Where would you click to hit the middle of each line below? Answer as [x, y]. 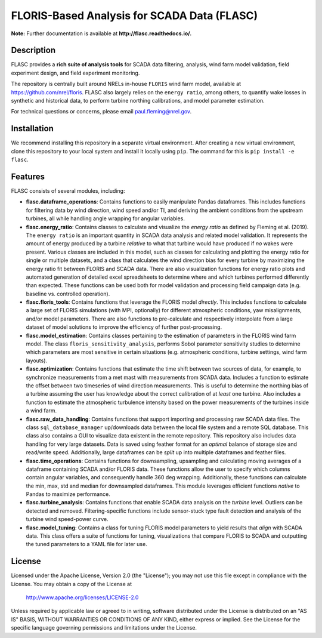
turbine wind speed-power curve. [67, 519]
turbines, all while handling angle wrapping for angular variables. [105, 218]
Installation [32, 129]
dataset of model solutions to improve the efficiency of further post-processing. [124, 327]
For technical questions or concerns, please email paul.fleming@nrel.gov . [101, 112]
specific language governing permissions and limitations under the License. [104, 628]
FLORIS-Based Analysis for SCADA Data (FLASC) [134, 16]
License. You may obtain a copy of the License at [72, 584]
